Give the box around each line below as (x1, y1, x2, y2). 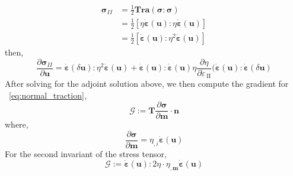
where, (5, 118, 28, 131)
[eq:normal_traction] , (9, 89, 87, 101)
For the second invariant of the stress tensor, (5, 148, 167, 160)
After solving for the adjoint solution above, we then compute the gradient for (5, 77, 289, 90)
